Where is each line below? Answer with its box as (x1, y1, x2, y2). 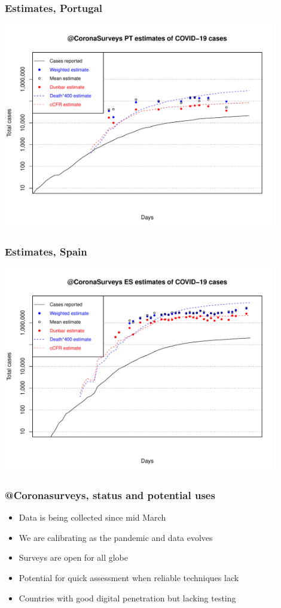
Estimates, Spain (5, 244, 87, 259)
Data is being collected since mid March (19, 511, 166, 524)
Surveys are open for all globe (19, 551, 129, 564)
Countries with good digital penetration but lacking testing (19, 591, 236, 604)
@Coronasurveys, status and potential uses (5, 487, 215, 502)
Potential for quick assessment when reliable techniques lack (19, 571, 239, 583)
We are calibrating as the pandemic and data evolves (19, 531, 213, 543)
